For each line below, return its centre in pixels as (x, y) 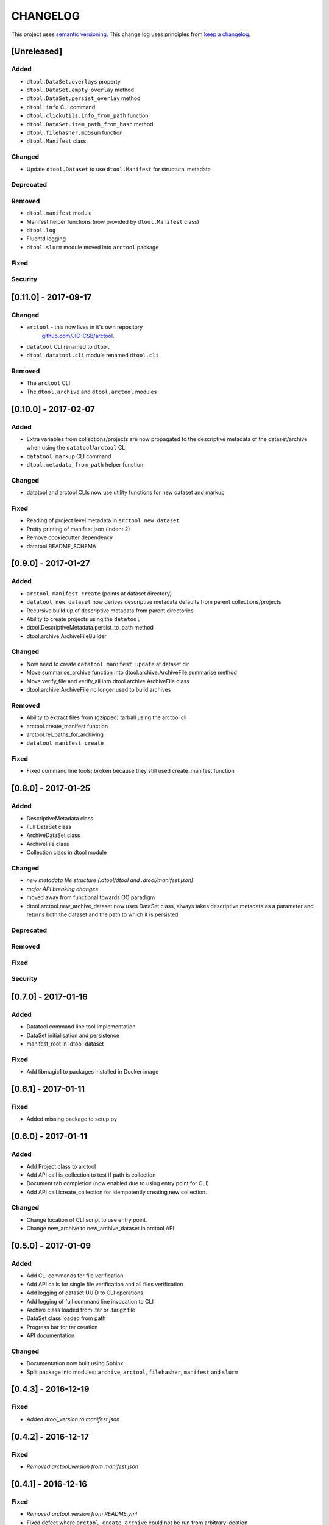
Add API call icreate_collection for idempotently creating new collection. (117, 1192)
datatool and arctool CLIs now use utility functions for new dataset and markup (126, 493)
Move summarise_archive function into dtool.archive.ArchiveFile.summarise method (132, 673)
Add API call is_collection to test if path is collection (91, 1175)
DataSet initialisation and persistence (73, 1035)
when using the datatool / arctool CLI (77, 448)
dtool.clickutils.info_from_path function (87, 115)
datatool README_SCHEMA (62, 546)
